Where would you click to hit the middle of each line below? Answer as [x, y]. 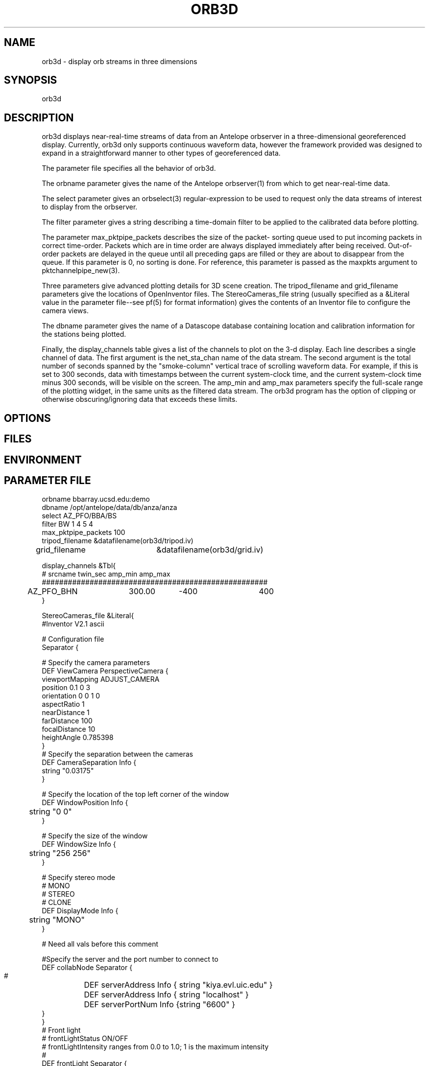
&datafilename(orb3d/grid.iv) [210, 550]
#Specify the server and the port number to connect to [130, 959]
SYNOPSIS [31, 80]
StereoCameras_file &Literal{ [88, 616]
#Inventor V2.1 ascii [73, 624]
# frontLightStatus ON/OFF [85, 1039]
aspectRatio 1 [63, 704]
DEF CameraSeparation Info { [89, 763]
